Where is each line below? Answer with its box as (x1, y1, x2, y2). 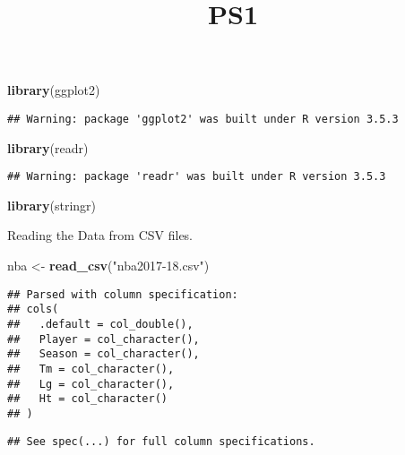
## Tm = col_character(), (7, 362, 175, 375)
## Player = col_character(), (7, 332, 200, 346)
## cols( (7, 303, 59, 316)
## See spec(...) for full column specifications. (7, 434, 315, 448)
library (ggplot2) (7, 81, 100, 99)
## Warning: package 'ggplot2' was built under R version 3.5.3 (7, 112, 399, 125)
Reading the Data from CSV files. (7, 226, 194, 245)
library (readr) (7, 138, 89, 157)
